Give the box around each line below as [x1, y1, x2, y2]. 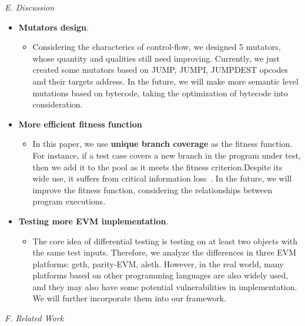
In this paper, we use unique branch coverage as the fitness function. [32, 137, 293, 150]
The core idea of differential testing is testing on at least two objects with [32, 234, 297, 247]
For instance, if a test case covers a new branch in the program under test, [32, 149, 301, 161]
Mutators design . [18, 21, 89, 33]
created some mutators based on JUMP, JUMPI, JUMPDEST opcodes [32, 63, 288, 76]
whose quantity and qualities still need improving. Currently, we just [32, 52, 280, 64]
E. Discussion [5, 1, 55, 13]
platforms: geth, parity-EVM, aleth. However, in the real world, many [32, 257, 284, 270]
